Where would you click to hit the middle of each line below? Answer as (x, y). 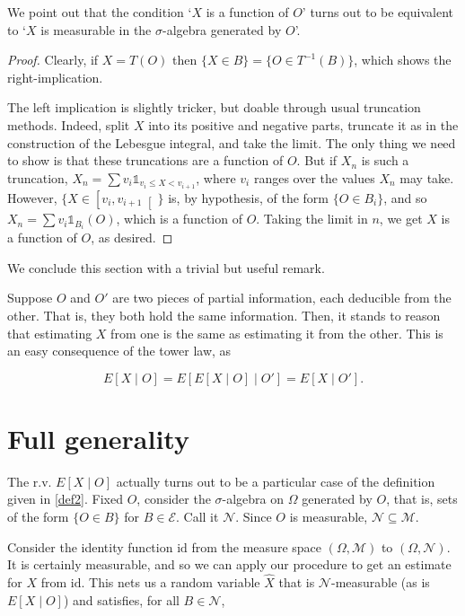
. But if (317, 160)
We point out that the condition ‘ (100, 12)
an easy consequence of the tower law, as (119, 351)
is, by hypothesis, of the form (248, 197)
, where (216, 177)
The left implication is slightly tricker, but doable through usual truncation (214, 107)
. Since (254, 517)
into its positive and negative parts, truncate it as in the (303, 124)
